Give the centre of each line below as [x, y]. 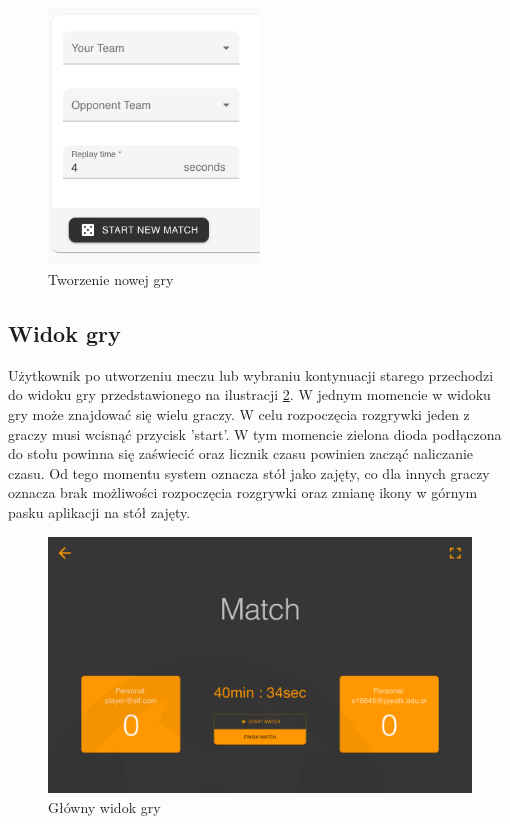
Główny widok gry [104, 806]
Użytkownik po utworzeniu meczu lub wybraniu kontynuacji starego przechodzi [251, 374]
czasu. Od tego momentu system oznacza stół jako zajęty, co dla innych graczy [249, 472]
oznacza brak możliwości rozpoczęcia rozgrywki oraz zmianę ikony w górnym [243, 492]
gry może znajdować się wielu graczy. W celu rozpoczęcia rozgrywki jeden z [239, 414]
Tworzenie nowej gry [111, 279]
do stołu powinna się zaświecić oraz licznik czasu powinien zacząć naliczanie [241, 453]
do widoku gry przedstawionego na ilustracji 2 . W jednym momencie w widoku [249, 394]
